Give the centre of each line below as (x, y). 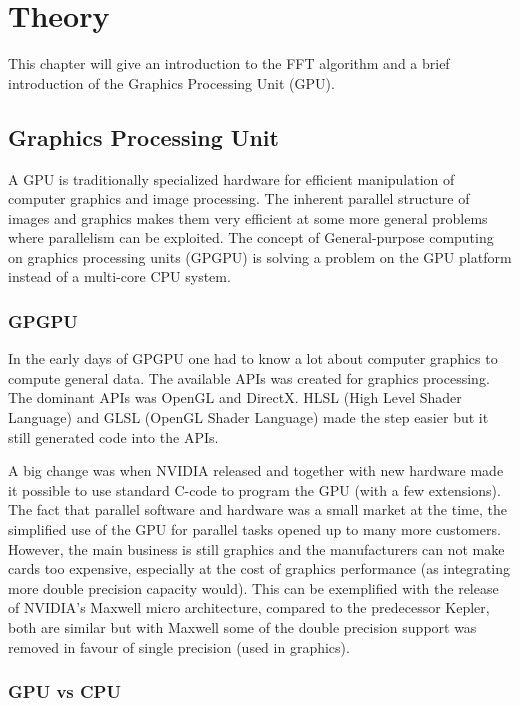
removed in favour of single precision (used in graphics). (179, 646)
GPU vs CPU (64, 691)
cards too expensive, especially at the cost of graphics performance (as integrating (259, 568)
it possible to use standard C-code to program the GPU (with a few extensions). (254, 489)
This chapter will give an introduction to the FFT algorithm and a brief (229, 63)
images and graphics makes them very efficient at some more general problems (248, 217)
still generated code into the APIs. (113, 436)
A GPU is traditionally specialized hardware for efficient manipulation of (231, 178)
